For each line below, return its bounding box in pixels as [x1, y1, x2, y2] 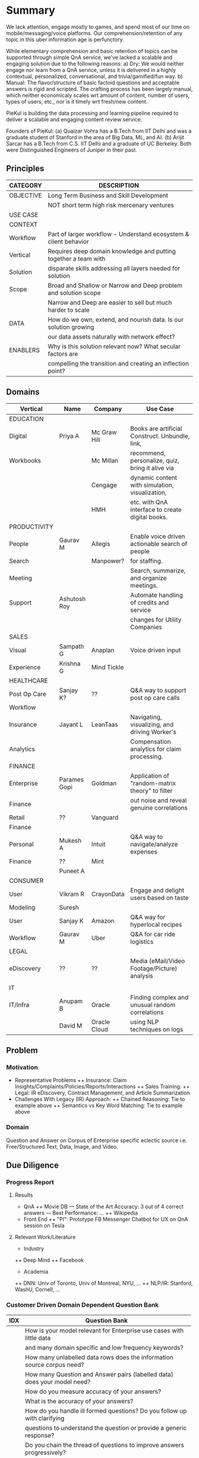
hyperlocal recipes [130, 920, 182, 929]
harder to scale [47, 306, 90, 314]
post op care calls [130, 694, 180, 702]
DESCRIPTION [98, 181, 139, 189]
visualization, [130, 488, 167, 497]
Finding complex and [130, 993, 189, 1001]
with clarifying [25, 1414, 65, 1422]
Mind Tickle [91, 663, 124, 671]
